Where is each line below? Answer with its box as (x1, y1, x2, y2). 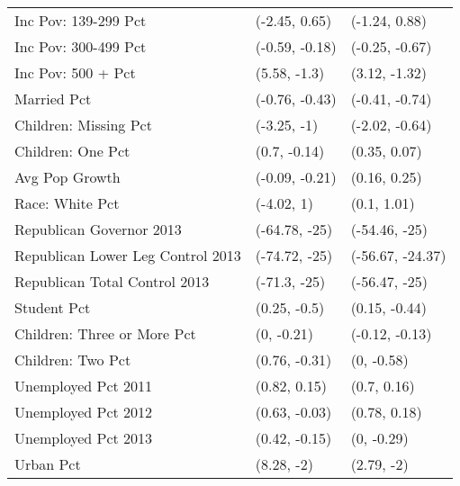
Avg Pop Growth (14, 166, 121, 187)
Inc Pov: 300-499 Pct (14, 36, 147, 57)
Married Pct (14, 88, 92, 109)
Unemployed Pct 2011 (14, 375, 153, 396)
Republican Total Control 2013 (14, 271, 210, 292)
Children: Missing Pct (14, 114, 152, 135)
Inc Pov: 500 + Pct (14, 62, 136, 83)
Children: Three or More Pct (14, 323, 196, 344)
